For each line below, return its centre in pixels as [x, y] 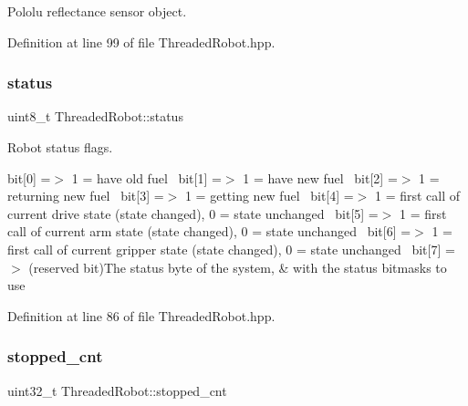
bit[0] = [29, 177]
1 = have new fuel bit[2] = [320, 177]
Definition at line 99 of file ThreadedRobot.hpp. [141, 42]
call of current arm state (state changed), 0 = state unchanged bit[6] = [209, 231]
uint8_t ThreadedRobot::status [95, 116]
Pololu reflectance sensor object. [97, 11]
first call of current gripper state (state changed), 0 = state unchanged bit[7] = [231, 249]
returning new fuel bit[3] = [86, 196]
